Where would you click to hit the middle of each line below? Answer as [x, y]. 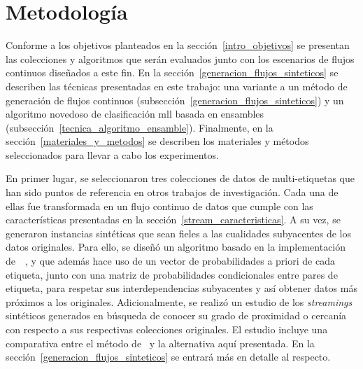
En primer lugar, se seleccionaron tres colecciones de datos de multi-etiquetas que [180, 178]
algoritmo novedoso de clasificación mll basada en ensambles [135, 114]
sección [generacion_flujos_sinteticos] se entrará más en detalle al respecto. [168, 357]
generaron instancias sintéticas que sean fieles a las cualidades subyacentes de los [178, 233]
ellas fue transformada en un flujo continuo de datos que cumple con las [159, 206]
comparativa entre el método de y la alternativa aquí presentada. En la [160, 343]
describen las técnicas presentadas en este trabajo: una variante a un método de [177, 86]
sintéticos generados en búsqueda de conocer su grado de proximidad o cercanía [176, 315]
